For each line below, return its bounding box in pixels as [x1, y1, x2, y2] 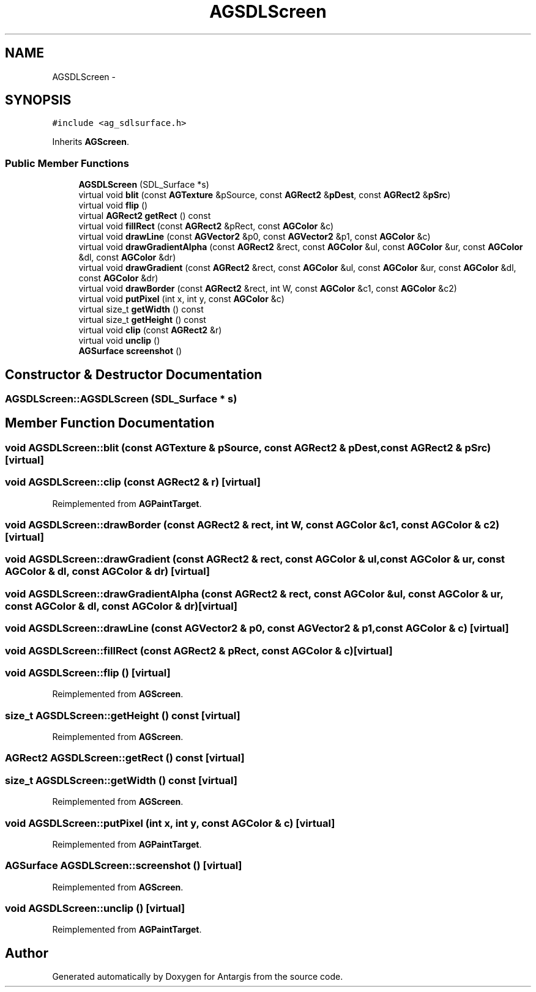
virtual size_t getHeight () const [78, 314, 206, 325]
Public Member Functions [5, 157, 129, 169]
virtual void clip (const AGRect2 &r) [78, 325, 222, 336]
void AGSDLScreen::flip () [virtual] [5, 666, 171, 679]
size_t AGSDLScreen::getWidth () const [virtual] [5, 774, 237, 787]
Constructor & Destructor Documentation [5, 366, 262, 382]
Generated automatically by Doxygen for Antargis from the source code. [52, 971, 343, 982]
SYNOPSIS [5, 92, 72, 108]
